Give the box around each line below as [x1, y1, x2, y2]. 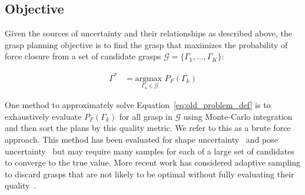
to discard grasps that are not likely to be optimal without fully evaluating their [5, 167, 294, 180]
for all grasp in [119, 110, 173, 122]
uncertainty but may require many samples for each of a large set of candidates [5, 144, 295, 157]
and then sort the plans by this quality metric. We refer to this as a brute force [5, 122, 291, 134]
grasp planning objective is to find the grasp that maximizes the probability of [5, 38, 288, 51]
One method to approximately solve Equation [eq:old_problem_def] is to [5, 99, 271, 111]
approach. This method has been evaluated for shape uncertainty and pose [5, 133, 279, 145]
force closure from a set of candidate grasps [5, 50, 161, 62]
